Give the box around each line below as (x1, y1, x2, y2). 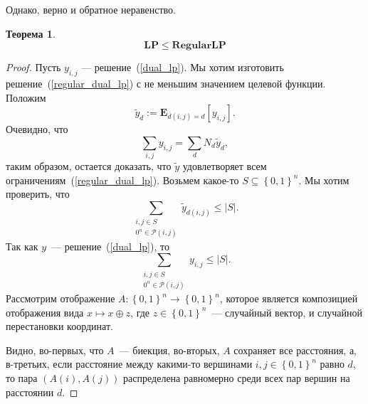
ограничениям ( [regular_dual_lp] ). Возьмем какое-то (6, 172, 239, 187)
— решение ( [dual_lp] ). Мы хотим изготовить (81, 60, 284, 75)
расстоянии (6, 384, 54, 399)
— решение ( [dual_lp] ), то (51, 238, 169, 253)
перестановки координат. (6, 319, 113, 334)
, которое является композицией (219, 291, 358, 305)
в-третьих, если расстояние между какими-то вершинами (6, 356, 253, 371)
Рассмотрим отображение (6, 291, 115, 305)
